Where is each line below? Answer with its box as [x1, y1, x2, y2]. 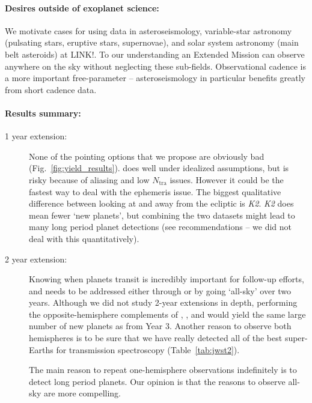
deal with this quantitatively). [29, 232, 139, 244]
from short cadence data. [5, 83, 97, 95]
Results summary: [5, 106, 81, 119]
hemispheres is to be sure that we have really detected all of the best [29, 332, 283, 344]
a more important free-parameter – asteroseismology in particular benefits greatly [5, 71, 305, 84]
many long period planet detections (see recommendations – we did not [29, 220, 292, 233]
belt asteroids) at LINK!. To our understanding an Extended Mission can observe [5, 47, 305, 60]
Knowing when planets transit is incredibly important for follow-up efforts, [29, 273, 304, 285]
